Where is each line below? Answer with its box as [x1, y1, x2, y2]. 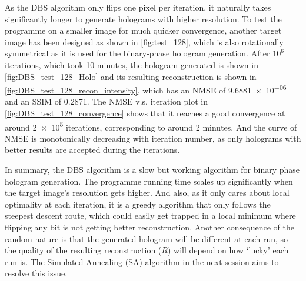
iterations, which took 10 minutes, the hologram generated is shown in [5, 58, 258, 71]
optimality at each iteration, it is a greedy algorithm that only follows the [5, 198, 271, 210]
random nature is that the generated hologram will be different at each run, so [5, 232, 288, 245]
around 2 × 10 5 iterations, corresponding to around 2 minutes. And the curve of [5, 119, 297, 133]
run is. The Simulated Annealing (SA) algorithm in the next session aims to [5, 255, 279, 267]
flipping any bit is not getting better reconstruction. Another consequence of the [5, 221, 294, 233]
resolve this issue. [5, 267, 68, 279]
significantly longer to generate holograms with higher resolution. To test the [5, 12, 282, 25]
